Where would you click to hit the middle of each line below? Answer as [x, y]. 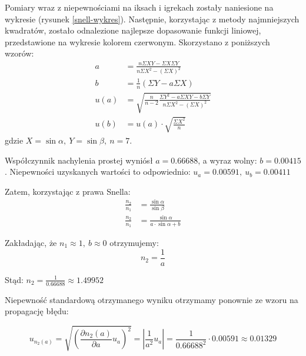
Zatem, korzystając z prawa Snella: [68, 191]
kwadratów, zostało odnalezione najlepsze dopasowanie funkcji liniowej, [133, 30]
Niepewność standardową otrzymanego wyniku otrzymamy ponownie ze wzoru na [152, 299]
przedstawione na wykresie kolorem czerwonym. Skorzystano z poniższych [137, 41]
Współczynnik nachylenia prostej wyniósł [79, 160]
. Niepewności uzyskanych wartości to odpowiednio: [98, 172]
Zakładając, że [31, 243]
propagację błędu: [37, 311]
